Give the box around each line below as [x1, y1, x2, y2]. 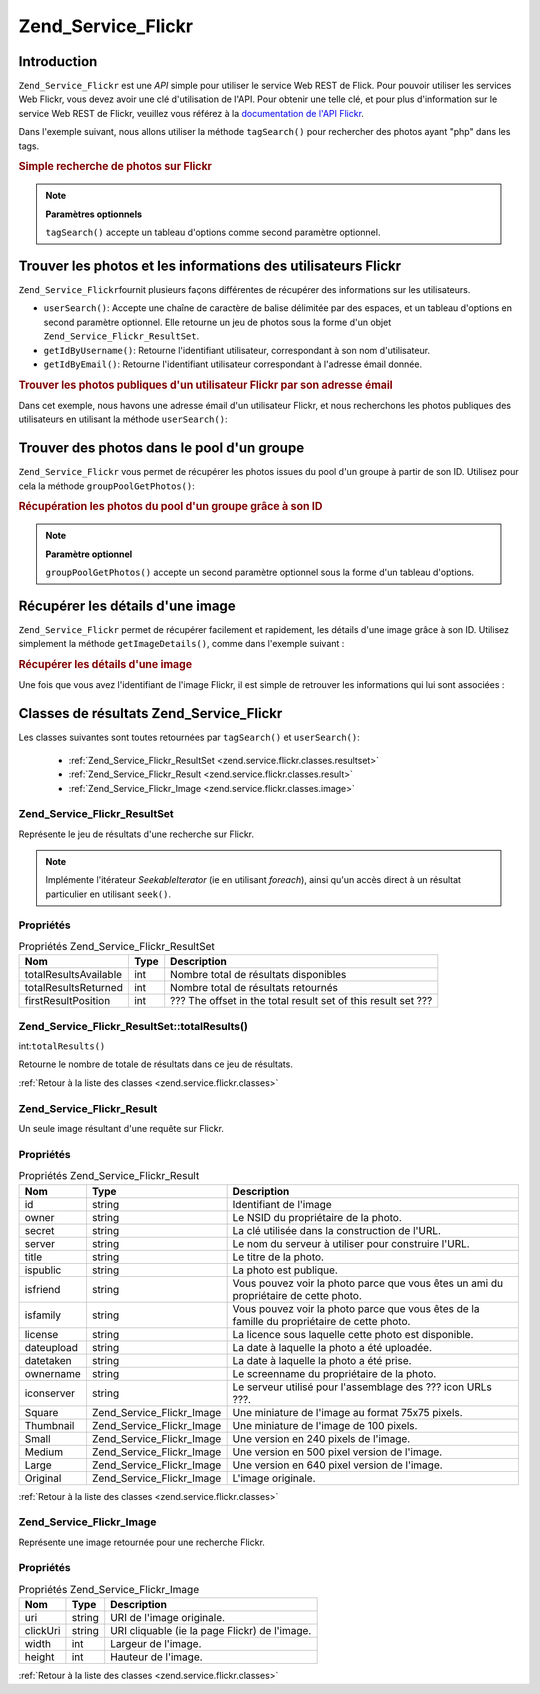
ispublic [24, 1263, 62, 1277]
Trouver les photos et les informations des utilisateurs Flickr [18, 257, 402, 274]
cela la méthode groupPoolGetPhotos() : [18, 480, 195, 492]
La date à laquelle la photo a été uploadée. [232, 1340, 433, 1354]
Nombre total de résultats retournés [170, 981, 339, 995]
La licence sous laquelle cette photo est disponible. [232, 1327, 474, 1341]
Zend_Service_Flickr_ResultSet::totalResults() [18, 1019, 249, 1033]
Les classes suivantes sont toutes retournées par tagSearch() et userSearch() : [18, 731, 360, 744]
